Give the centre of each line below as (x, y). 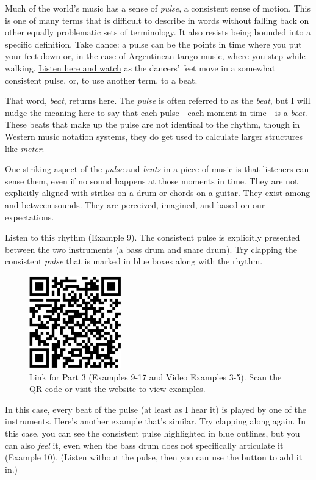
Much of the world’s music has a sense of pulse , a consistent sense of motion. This (158, 8)
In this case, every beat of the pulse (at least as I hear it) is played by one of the (156, 409)
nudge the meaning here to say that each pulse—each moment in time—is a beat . (156, 112)
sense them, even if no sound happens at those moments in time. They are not (152, 180)
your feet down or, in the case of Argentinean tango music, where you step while (155, 56)
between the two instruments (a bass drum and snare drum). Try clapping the (151, 249)
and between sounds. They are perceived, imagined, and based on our (135, 204)
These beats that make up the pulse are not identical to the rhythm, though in (153, 124)
